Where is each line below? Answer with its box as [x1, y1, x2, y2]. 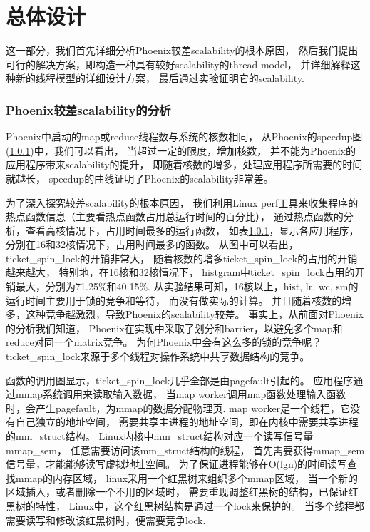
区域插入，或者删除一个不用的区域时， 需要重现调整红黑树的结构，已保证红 [6, 484, 359, 499]
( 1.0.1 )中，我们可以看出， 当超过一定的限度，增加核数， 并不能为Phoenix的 [6, 143, 356, 158]
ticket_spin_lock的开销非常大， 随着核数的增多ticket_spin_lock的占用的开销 [6, 250, 358, 265]
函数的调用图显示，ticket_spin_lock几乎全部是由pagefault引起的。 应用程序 [6, 372, 354, 387]
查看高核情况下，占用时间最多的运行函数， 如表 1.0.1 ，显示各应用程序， [25, 222, 359, 237]
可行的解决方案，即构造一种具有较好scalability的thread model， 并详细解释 [6, 56, 351, 71]
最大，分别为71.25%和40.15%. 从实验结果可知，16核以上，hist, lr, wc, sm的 [15, 279, 359, 294]
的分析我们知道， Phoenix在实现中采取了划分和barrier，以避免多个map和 [6, 320, 343, 335]
